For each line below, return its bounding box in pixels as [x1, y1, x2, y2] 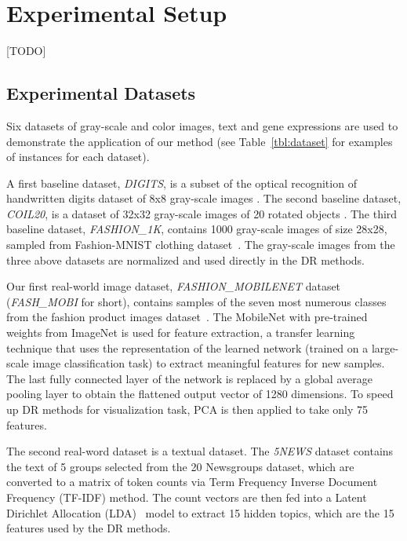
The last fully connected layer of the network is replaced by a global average [6, 370, 372, 386]
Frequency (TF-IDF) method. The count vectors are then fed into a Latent [6, 488, 367, 505]
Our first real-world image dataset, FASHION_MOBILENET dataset [6, 278, 341, 294]
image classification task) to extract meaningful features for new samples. [32, 355, 385, 371]
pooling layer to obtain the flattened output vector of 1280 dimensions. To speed [6, 386, 394, 402]
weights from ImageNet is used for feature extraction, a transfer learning [6, 324, 355, 341]
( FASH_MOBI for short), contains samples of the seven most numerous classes [6, 293, 387, 309]
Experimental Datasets [6, 81, 196, 105]
